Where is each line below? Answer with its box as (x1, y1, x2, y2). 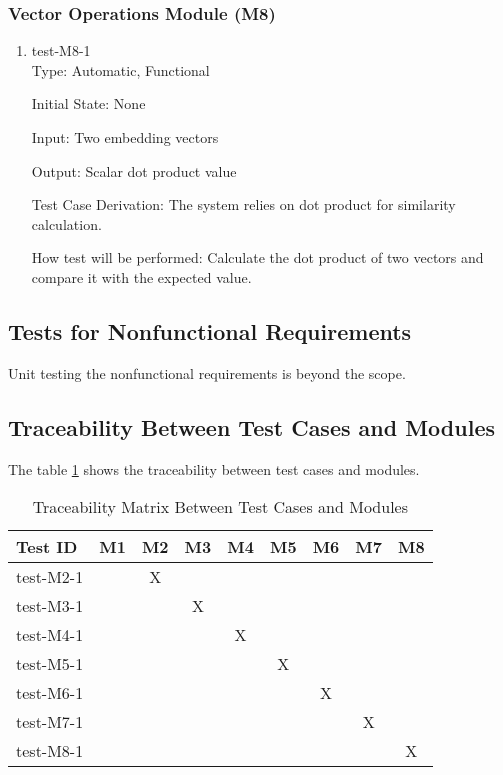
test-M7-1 (16, 710, 84, 734)
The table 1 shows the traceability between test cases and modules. (8, 458, 420, 479)
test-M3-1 (16, 594, 84, 618)
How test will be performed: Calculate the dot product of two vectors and (31, 247, 484, 268)
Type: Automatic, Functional (31, 59, 210, 80)
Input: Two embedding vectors (31, 127, 219, 147)
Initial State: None (31, 93, 146, 114)
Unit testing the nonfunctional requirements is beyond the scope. (8, 362, 406, 383)
